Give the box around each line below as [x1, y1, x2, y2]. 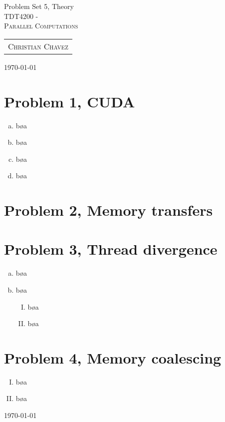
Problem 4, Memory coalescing [4, 347, 222, 368]
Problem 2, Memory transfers [4, 200, 213, 220]
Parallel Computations [4, 20, 78, 31]
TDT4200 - [4, 10, 38, 21]
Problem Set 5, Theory [4, 1, 74, 11]
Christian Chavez [8, 40, 69, 52]
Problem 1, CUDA [4, 91, 135, 111]
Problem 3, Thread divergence [4, 239, 218, 259]
